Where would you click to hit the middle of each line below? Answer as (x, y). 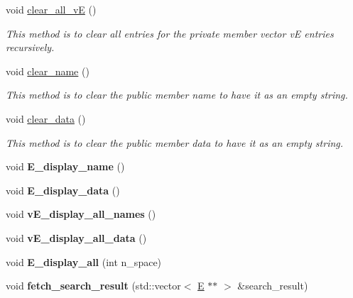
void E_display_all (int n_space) (84, 261)
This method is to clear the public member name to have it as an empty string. (177, 95)
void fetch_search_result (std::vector (93, 286)
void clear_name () (48, 71)
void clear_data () (46, 118)
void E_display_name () (65, 166)
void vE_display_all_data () (76, 237)
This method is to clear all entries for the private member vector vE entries (170, 33)
